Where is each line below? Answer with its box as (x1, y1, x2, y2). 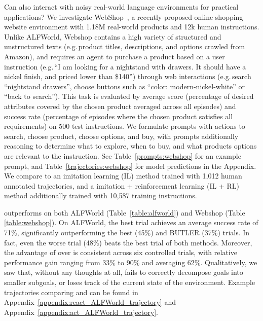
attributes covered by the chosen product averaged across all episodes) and (4, 100, 236, 111)
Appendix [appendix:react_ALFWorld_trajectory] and (4, 297, 176, 307)
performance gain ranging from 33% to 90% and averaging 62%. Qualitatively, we (4, 257, 257, 267)
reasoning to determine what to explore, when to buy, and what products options (4, 140, 257, 151)
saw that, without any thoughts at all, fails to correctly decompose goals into (4, 267, 243, 277)
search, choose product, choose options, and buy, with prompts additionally (4, 130, 239, 141)
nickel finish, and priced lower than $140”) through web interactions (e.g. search (4, 71, 251, 82)
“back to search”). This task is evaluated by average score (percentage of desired (4, 91, 254, 101)
